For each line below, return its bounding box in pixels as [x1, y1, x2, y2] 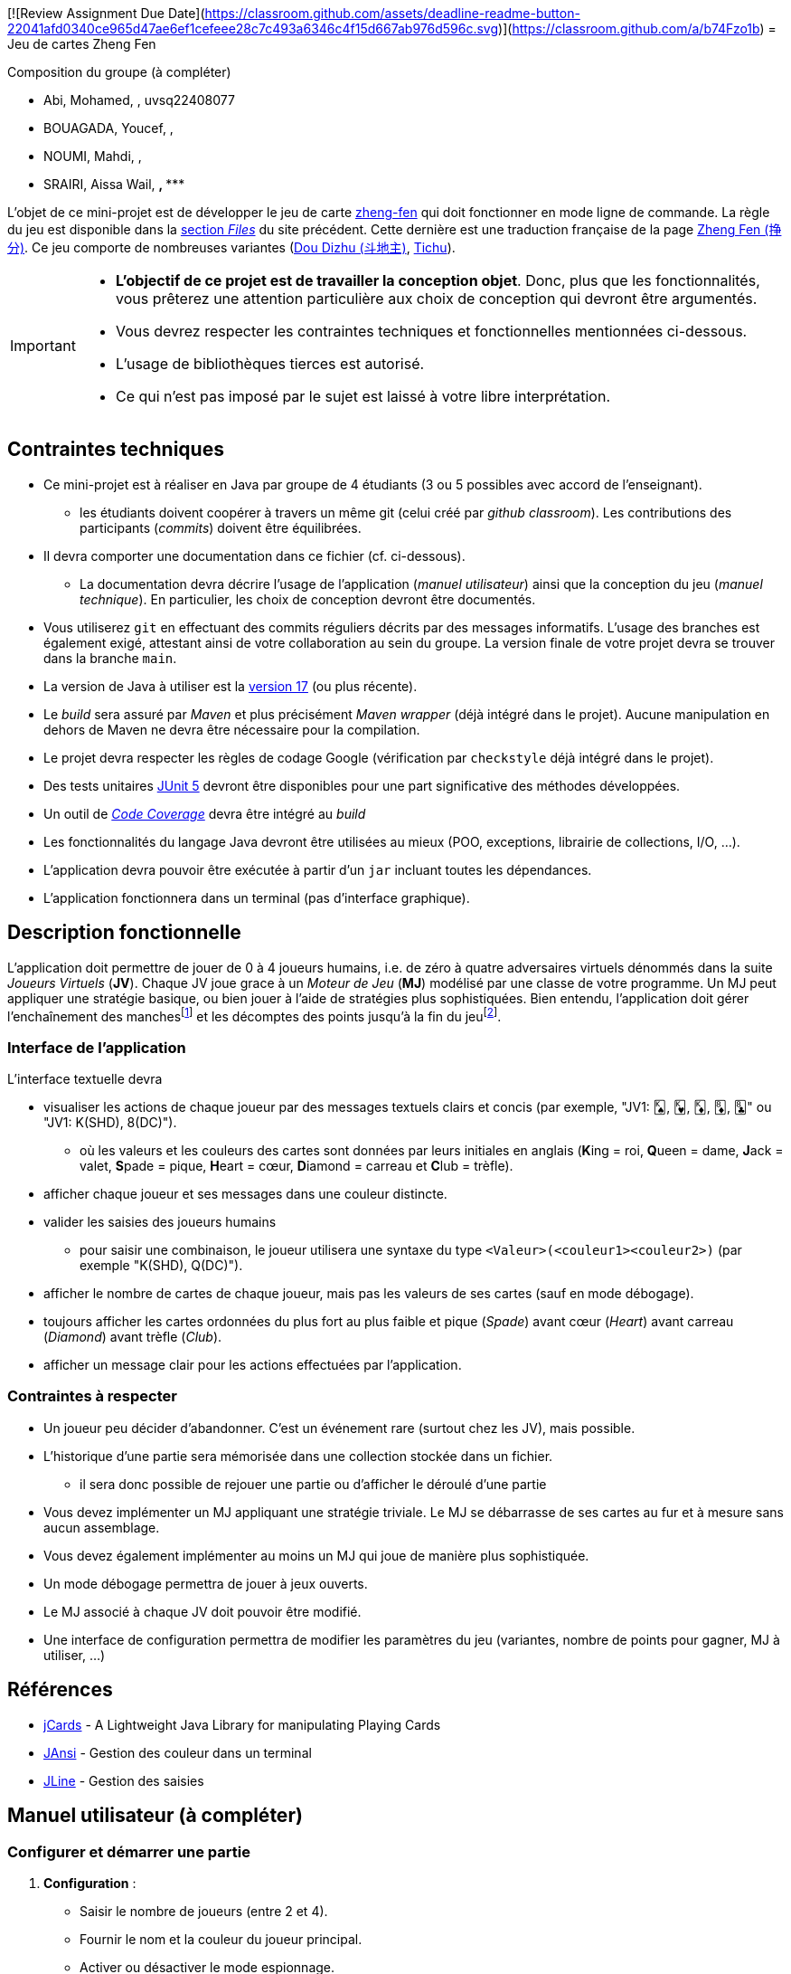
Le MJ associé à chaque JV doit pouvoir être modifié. [43, 1603, 362, 1619]
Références [7, 1678, 113, 1702]
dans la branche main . [43, 650, 177, 666]
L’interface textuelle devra [7, 1071, 163, 1087]
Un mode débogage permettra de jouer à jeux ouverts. [43, 1575, 368, 1591]
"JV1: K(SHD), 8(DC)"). [43, 1115, 177, 1131]
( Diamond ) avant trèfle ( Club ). [43, 1329, 222, 1345]
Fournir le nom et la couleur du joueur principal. [80, 1931, 363, 1947]
